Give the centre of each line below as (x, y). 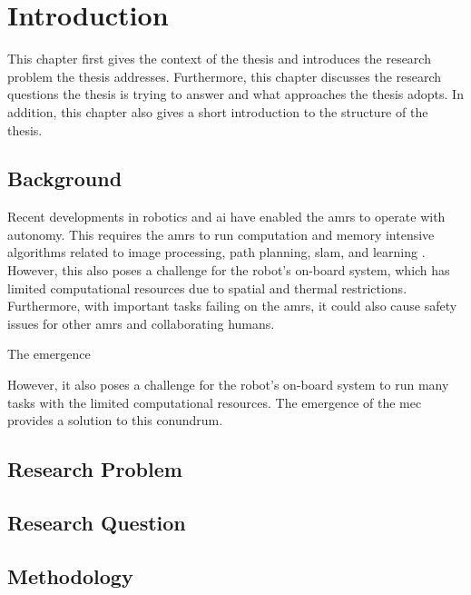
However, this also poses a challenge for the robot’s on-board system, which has (229, 270)
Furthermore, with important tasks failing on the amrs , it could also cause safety (232, 306)
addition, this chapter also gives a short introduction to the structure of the (218, 111)
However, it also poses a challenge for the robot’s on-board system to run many (228, 385)
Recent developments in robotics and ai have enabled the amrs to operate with (226, 217)
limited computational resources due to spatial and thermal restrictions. (207, 288)
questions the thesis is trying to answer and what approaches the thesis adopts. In (235, 94)
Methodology (70, 575)
